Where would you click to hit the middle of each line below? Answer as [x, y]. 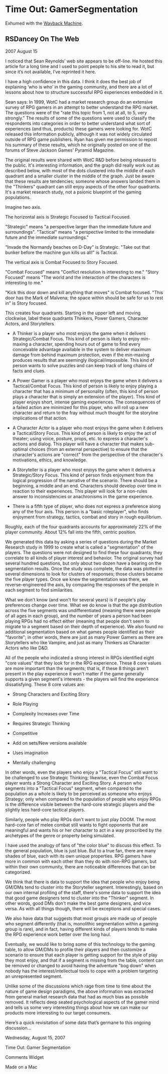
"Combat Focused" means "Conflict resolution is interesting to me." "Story [82, 272]
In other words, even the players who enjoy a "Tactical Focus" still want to [81, 772]
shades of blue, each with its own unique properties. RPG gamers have [78, 856]
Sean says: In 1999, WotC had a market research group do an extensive [79, 102]
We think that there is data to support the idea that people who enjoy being [82, 882]
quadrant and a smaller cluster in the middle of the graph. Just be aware [80, 176]
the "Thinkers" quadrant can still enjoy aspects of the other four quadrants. [83, 186]
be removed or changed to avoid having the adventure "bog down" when [81, 965]
